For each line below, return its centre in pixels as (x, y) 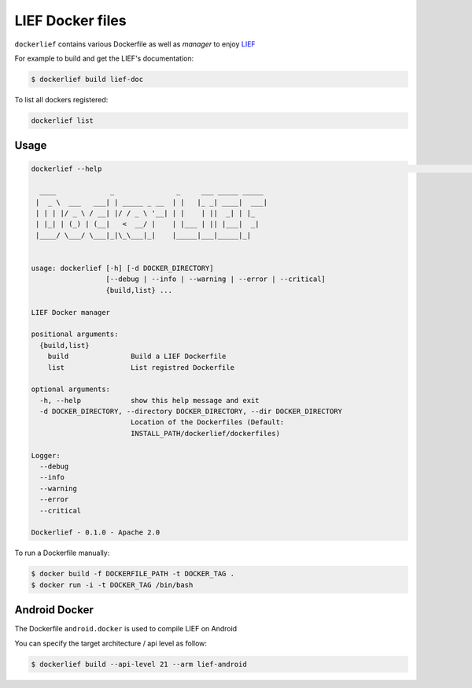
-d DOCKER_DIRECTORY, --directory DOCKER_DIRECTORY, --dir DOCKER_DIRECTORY (191, 412)
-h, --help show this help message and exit (149, 400)
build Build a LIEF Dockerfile (137, 357)
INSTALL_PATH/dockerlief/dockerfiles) (205, 433)
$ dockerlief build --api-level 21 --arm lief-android (139, 664)
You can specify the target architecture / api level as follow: (111, 643)
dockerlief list (63, 120)
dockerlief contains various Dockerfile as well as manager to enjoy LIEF (135, 44)
